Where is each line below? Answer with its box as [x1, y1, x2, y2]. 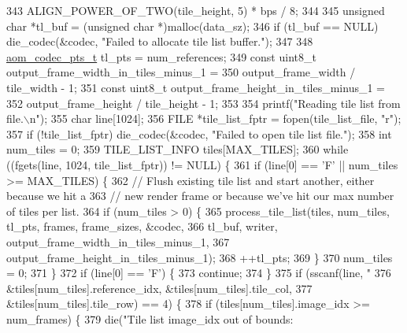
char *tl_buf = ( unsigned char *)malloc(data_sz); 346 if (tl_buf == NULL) [6, 17, 379, 34]
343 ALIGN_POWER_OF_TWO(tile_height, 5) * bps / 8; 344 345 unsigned [6, 2, 385, 18]
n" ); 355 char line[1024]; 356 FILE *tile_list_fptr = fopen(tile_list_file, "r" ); [29, 110, 401, 127]
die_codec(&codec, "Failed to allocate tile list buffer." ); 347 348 [6, 33, 313, 50]
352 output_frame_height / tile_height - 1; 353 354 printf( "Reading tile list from [6, 94, 401, 111]
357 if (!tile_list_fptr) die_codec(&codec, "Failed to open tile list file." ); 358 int [6, 125, 392, 142]
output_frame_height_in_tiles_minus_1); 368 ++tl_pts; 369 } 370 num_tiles [6, 249, 393, 265]
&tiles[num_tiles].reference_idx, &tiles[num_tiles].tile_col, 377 [6, 279, 313, 296]
